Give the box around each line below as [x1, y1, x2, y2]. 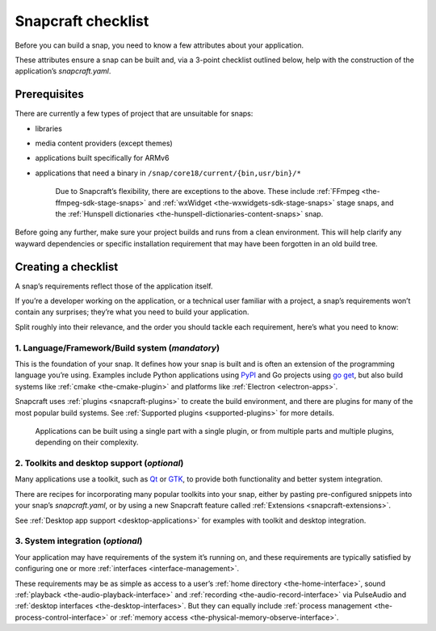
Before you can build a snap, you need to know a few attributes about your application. [15, 40, 304, 50]
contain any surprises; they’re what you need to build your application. [15, 307, 249, 317]
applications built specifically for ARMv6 [35, 154, 170, 163]
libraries [35, 124, 62, 133]
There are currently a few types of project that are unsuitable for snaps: [15, 109, 254, 119]
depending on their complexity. [35, 437, 139, 448]
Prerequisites [15, 87, 84, 101]
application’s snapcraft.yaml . [15, 66, 111, 76]
